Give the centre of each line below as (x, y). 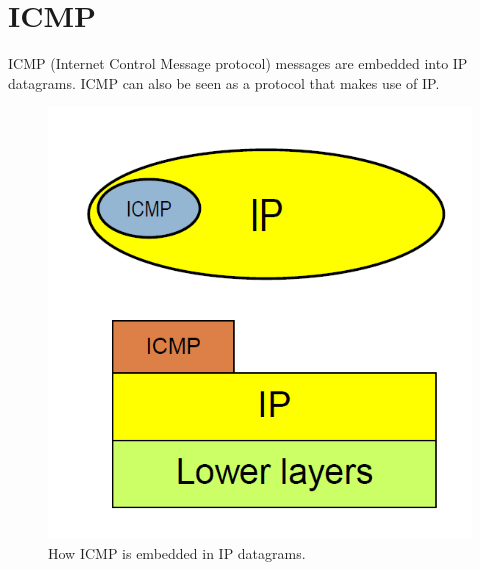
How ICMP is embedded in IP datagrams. (177, 552)
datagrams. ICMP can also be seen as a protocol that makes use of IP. (224, 82)
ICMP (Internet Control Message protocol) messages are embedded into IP (238, 63)
